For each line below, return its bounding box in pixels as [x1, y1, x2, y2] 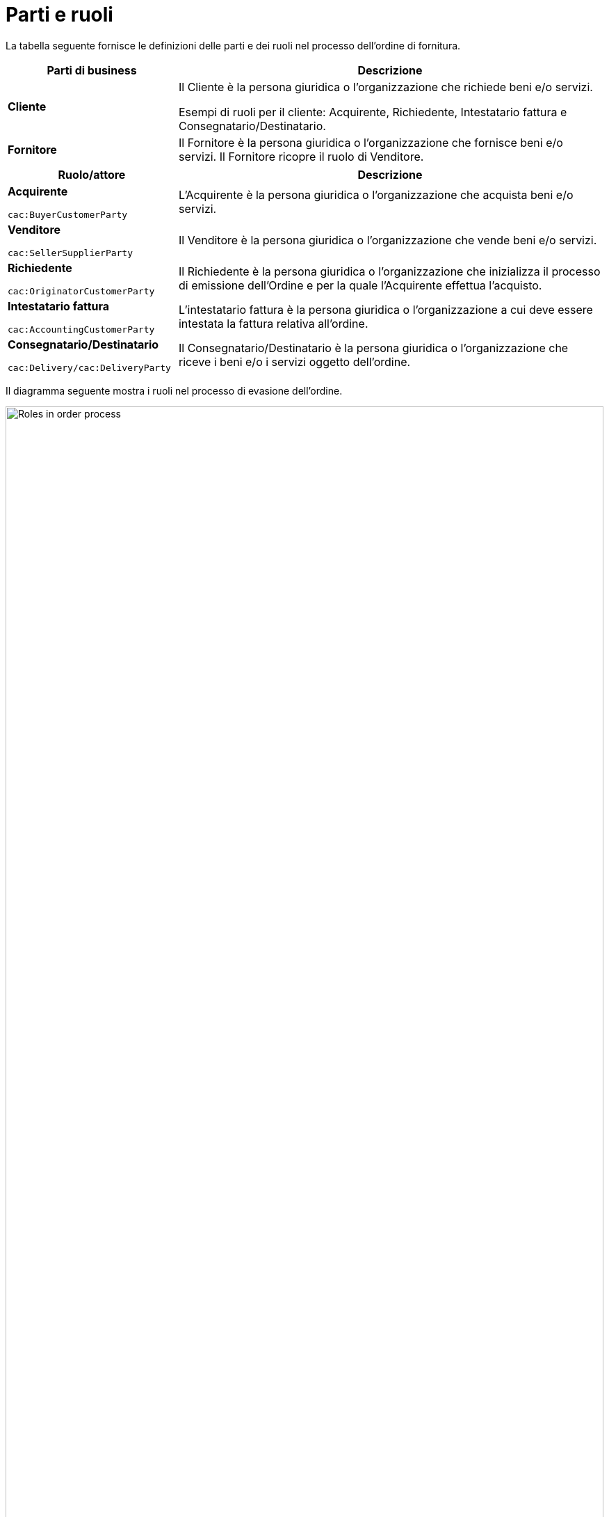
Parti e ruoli [6, 3, 113, 26]
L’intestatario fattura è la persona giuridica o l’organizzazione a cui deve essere [178, 303, 593, 317]
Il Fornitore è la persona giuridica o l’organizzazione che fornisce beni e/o [178, 135, 563, 150]
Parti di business [47, 63, 137, 77]
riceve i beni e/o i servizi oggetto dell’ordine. [178, 355, 411, 370]
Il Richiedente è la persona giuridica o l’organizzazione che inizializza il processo [178, 264, 601, 279]
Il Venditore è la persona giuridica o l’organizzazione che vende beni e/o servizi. [178, 233, 597, 248]
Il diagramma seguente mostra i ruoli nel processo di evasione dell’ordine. [6, 384, 343, 397]
